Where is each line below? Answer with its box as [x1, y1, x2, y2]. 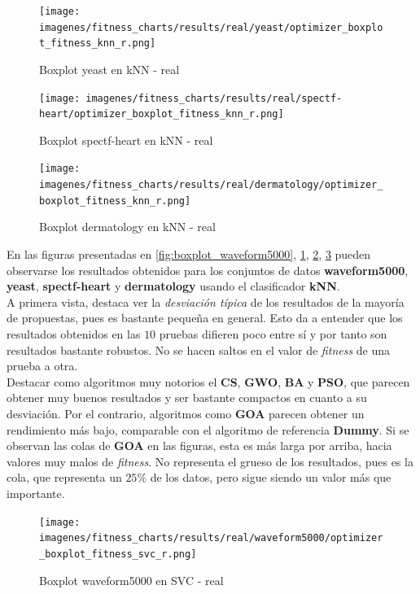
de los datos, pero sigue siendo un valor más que [150, 469, 392, 486]
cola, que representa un [7, 469, 122, 486]
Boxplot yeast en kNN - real [39, 60, 180, 77]
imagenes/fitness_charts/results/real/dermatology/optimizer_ [39, 179, 383, 191]
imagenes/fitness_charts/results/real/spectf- [85, 92, 343, 104]
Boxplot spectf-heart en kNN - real [39, 131, 213, 148]
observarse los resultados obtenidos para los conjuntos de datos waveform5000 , [7, 261, 409, 278]
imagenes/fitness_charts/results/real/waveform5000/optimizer [39, 532, 383, 544]
